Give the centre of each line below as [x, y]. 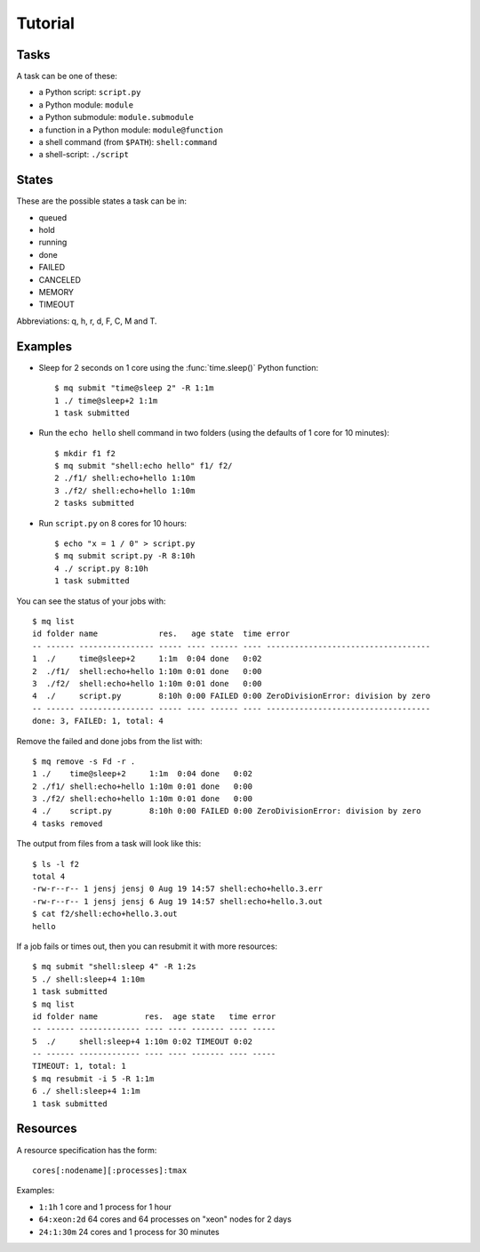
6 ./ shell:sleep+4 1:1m [86, 1091]
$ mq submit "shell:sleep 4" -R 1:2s [115, 967]
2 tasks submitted [95, 503]
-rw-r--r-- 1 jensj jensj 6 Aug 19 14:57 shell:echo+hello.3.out [178, 901]
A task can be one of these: [67, 76]
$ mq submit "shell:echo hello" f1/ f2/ [144, 466]
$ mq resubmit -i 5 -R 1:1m [93, 1079]
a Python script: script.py [90, 92]
